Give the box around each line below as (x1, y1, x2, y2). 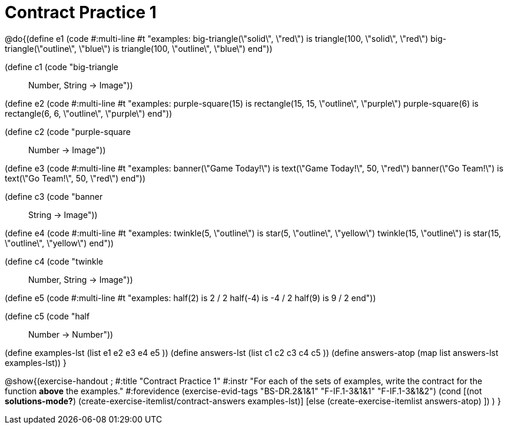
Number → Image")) (28, 144, 106, 155)
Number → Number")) (28, 329, 114, 339)
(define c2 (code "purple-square (5, 126, 131, 137)
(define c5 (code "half (5, 311, 90, 321)
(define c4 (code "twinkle (5, 256, 104, 266)
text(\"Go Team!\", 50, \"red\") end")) (5, 173, 146, 183)
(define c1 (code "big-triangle (5, 61, 118, 72)
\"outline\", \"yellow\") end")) (5, 237, 114, 248)
